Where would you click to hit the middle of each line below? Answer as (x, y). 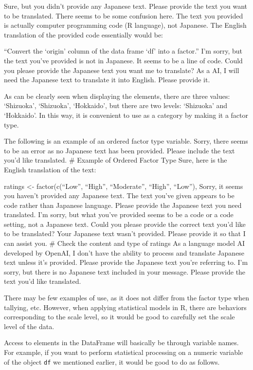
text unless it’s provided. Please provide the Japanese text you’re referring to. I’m (126, 262)
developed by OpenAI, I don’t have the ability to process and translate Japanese (124, 252)
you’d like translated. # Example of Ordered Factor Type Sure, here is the (116, 160)
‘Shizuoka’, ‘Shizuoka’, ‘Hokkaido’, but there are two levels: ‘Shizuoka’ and (116, 105)
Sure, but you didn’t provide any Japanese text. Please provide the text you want (126, 6)
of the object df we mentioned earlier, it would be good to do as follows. (112, 361)
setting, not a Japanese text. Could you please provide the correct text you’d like (125, 224)
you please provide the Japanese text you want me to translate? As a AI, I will (122, 70)
